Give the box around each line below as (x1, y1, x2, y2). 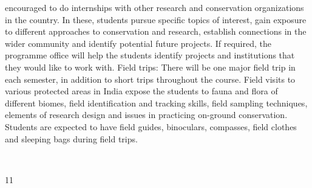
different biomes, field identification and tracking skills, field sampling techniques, (5, 96, 308, 109)
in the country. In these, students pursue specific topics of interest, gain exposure (5, 13, 307, 26)
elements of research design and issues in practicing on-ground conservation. (5, 108, 288, 121)
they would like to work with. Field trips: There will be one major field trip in (5, 60, 296, 73)
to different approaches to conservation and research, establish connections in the (5, 25, 307, 38)
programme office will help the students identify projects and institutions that (5, 49, 295, 61)
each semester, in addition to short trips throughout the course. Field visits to (5, 72, 296, 85)
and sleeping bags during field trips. (5, 132, 138, 145)
